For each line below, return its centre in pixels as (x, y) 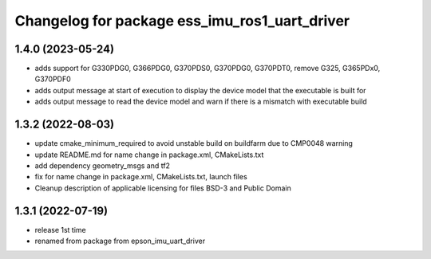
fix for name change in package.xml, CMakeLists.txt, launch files (141, 177)
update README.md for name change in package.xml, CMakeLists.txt (149, 155)
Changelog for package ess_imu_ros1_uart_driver (182, 21)
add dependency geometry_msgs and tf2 (103, 165)
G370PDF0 (53, 79)
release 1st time (61, 230)
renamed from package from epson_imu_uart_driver (120, 241)
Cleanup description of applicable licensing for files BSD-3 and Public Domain (163, 188)
